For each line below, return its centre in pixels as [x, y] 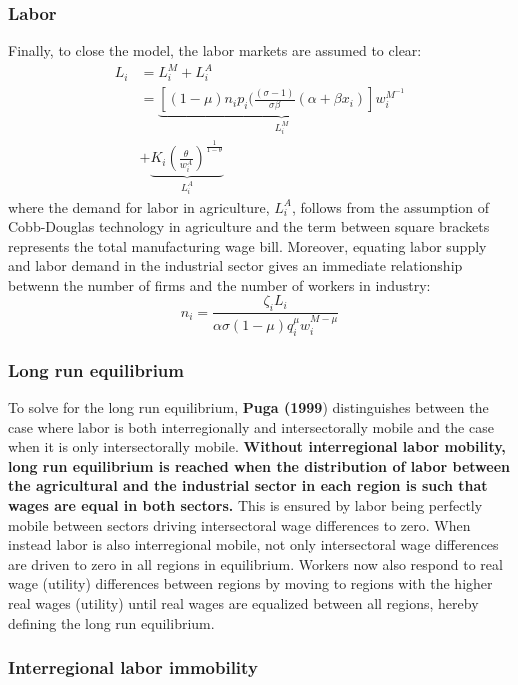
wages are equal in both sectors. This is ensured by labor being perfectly [245, 504]
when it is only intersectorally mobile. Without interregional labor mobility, [257, 446]
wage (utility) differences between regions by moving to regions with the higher [250, 583]
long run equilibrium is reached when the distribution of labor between [259, 465]
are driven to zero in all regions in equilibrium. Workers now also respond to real [255, 563]
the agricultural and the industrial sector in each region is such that [248, 485]
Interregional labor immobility [133, 667]
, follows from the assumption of [390, 206]
